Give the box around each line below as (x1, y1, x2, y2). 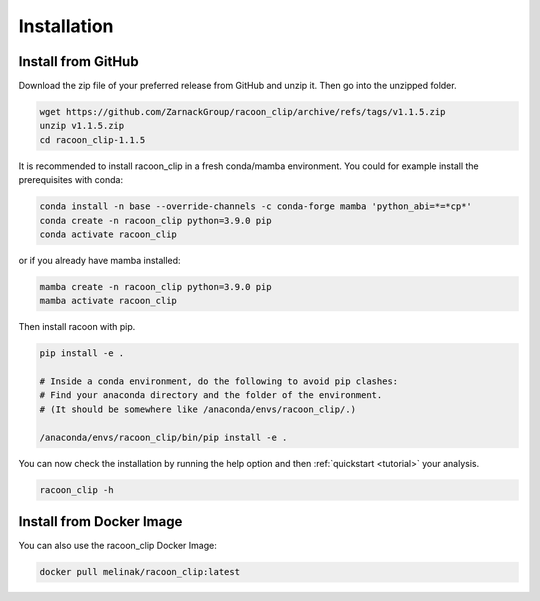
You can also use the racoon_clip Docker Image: (18, 540, 217, 552)
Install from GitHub (18, 53, 139, 70)
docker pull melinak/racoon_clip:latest (39, 566, 240, 578)
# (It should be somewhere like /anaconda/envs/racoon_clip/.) (39, 403, 357, 415)
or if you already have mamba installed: (18, 254, 181, 266)
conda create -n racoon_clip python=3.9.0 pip (39, 215, 272, 226)
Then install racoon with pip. (18, 321, 136, 333)
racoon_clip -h (39, 484, 114, 495)
